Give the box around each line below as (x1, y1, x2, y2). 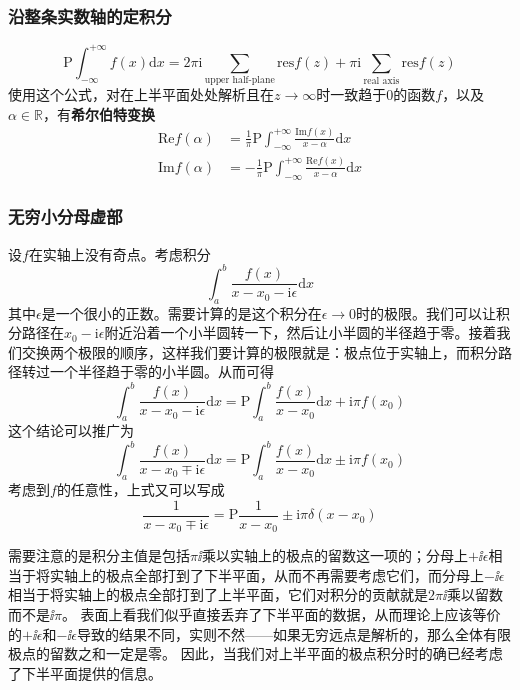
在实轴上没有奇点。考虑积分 (28, 243, 211, 264)
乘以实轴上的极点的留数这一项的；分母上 (201, 545, 468, 566)
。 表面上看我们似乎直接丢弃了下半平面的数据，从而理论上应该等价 (61, 604, 501, 625)
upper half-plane (204, 75, 275, 86)
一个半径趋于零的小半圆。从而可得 (49, 361, 274, 382)
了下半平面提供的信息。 (8, 662, 162, 683)
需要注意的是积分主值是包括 (8, 545, 190, 566)
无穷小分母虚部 (8, 204, 123, 229)
